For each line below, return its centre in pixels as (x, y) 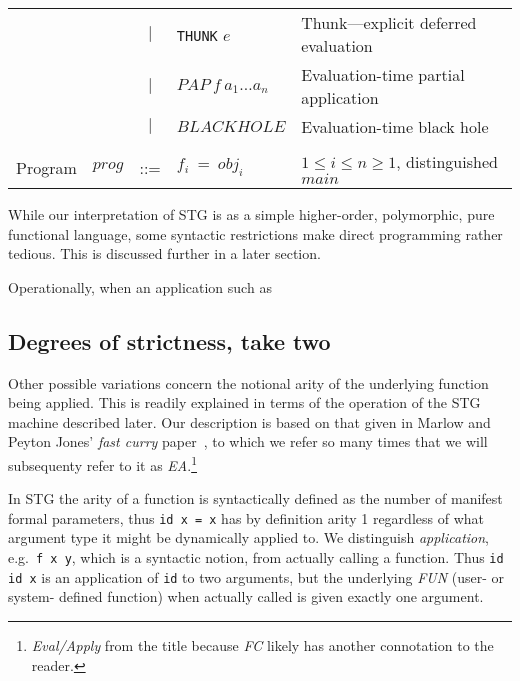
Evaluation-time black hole (395, 126)
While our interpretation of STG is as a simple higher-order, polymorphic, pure (251, 214)
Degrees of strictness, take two (169, 340)
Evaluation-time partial (383, 74)
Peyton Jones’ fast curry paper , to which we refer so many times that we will (248, 441)
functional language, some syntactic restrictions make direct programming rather (255, 233)
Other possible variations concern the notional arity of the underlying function (248, 382)
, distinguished (447, 161)
